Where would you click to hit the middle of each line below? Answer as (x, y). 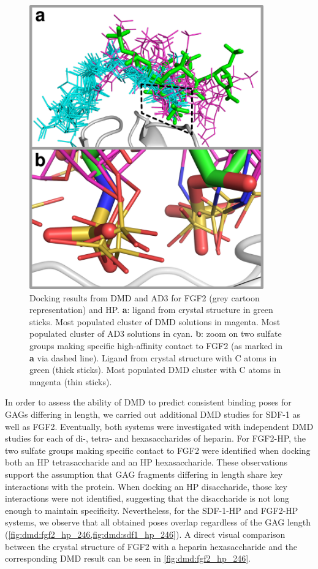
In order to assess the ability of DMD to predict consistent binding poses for (148, 402)
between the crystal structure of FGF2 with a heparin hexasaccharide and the (151, 546)
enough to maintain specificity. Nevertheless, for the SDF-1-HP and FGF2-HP (152, 510)
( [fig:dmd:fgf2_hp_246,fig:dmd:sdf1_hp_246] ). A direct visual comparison (145, 534)
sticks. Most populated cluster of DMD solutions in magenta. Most (155, 321)
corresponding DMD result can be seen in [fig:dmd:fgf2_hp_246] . (128, 558)
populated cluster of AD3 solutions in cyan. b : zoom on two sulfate (156, 333)
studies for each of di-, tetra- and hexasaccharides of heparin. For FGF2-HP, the (156, 438)
